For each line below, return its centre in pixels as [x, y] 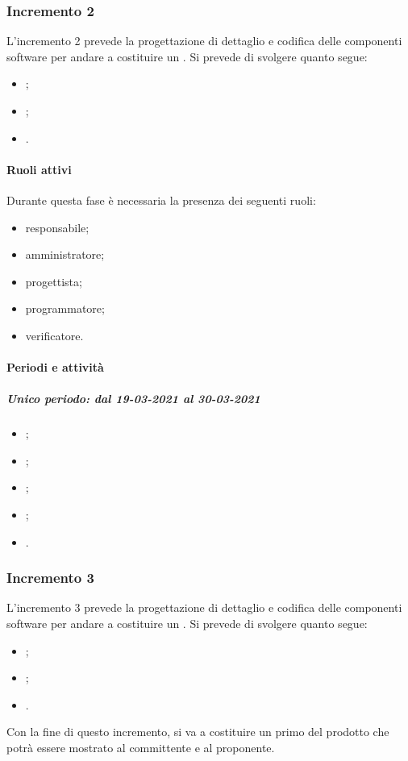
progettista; [54, 281]
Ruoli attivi [39, 169]
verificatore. [54, 335]
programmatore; [65, 308]
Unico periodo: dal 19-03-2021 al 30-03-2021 [133, 399]
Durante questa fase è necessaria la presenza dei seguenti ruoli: [161, 200]
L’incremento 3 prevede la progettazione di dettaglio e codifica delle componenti [204, 607]
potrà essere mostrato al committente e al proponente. [141, 748]
